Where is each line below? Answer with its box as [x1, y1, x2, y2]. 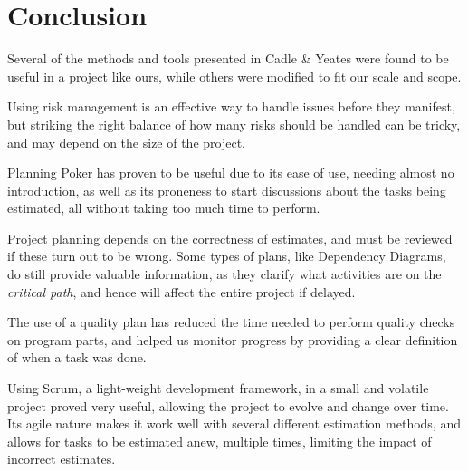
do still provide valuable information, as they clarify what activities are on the [7, 264, 442, 284]
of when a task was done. [7, 348, 147, 367]
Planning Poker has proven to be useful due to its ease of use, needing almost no [7, 163, 454, 182]
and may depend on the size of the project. [7, 132, 246, 151]
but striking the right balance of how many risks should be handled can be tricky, [7, 114, 461, 133]
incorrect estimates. [7, 449, 116, 468]
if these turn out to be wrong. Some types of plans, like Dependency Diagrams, [7, 246, 446, 265]
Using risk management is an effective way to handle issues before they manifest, [7, 97, 455, 116]
